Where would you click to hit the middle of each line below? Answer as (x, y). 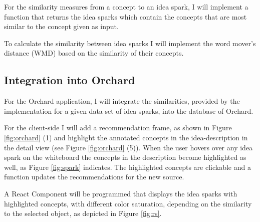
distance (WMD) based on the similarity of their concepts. (94, 53)
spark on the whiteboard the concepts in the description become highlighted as (125, 157)
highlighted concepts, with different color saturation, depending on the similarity (128, 203)
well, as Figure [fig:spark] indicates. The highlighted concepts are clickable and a (127, 167)
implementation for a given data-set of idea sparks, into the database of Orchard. (129, 110)
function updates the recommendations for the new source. (94, 177)
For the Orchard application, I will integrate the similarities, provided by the (122, 101)
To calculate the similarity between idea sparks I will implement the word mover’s (130, 43)
